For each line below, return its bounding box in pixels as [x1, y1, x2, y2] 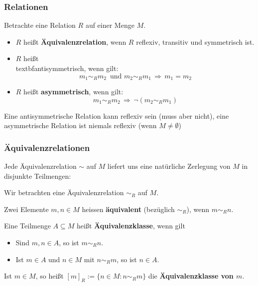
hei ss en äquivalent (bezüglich [82, 204, 175, 214]
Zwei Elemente [4, 204, 49, 214]
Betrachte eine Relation [4, 20, 76, 30]
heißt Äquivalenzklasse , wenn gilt [76, 220, 185, 231]
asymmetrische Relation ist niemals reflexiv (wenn [4, 120, 157, 131]
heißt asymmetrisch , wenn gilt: [23, 86, 124, 97]
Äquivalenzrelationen [4, 141, 90, 153]
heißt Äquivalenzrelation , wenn [23, 36, 127, 47]
